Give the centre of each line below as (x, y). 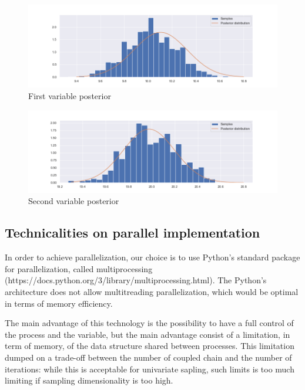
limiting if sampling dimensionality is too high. (89, 380)
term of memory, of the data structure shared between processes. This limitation (150, 346)
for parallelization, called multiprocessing (79, 268)
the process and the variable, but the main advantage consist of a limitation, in (148, 334)
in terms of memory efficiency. (59, 303)
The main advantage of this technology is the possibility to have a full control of (149, 323)
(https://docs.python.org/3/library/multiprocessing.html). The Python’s (136, 280)
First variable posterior (70, 95)
